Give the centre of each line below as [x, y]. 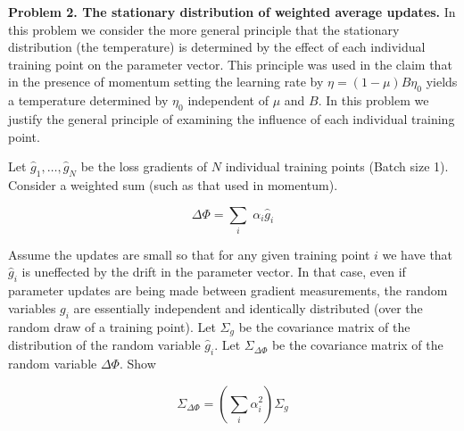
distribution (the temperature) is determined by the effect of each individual [217, 47]
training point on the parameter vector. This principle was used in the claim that [230, 64]
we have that [418, 254]
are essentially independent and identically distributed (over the [248, 307]
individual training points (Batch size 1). [337, 166]
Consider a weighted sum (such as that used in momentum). [173, 184]
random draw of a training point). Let [112, 326]
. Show [137, 363]
